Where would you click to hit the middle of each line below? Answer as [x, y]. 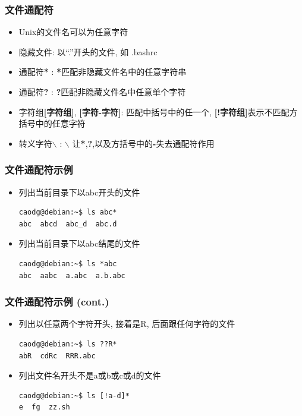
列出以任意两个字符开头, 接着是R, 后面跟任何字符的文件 [127, 324]
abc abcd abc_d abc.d [68, 224]
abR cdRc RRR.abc [57, 356]
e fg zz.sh [44, 407]
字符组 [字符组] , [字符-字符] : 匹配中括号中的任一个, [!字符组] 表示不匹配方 [158, 111]
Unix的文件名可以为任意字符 [73, 32]
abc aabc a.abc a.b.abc [72, 275]
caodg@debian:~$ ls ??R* [68, 344]
